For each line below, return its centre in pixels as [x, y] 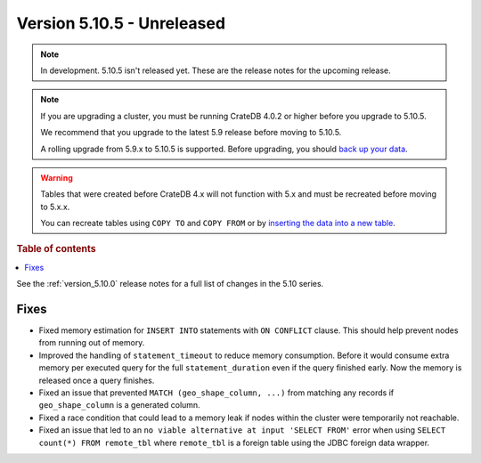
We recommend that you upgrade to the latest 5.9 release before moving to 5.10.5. [191, 133]
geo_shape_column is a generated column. [119, 405]
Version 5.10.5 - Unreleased [121, 23]
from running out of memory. [92, 343]
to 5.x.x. [55, 207]
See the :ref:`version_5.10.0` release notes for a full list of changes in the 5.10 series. [170, 284]
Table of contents [57, 249]
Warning [57, 177]
